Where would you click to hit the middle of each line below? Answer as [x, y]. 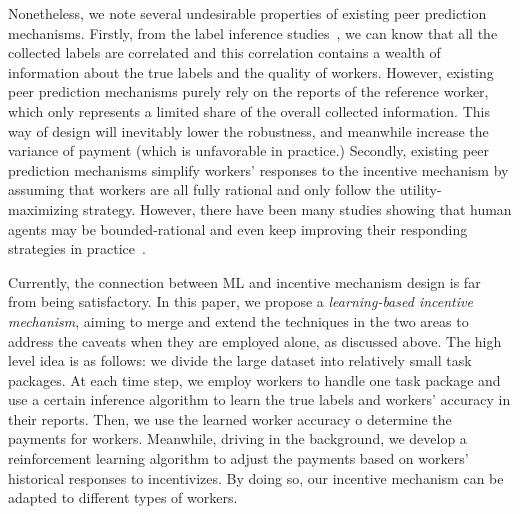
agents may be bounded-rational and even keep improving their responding [238, 228]
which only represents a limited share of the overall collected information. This [249, 110]
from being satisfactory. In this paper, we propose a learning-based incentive [240, 301]
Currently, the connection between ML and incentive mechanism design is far [244, 281]
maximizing [43, 208]
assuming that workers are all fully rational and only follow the [201, 189]
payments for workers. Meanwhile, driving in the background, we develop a [237, 438]
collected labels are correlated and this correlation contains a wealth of [224, 52]
